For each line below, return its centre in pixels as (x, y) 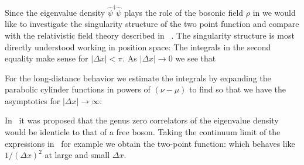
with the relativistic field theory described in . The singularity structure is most (150, 35)
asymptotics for (33, 100)
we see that (196, 58)
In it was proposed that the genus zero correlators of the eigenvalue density (142, 120)
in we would (274, 12)
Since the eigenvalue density (55, 12)
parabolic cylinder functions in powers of (78, 89)
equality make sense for (47, 58)
